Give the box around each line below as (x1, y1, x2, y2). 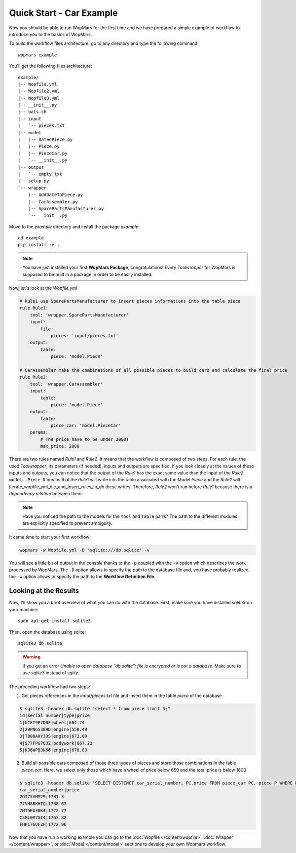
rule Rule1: (19, 305, 49, 311)
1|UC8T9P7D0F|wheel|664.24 (19, 720, 85, 725)
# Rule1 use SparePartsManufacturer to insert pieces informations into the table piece (19, 299, 241, 304)
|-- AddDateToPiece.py (28, 192, 83, 197)
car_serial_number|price (19, 787, 80, 792)
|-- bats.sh (18, 109, 47, 115)
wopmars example (18, 52, 57, 58)
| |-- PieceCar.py (18, 151, 68, 156)
